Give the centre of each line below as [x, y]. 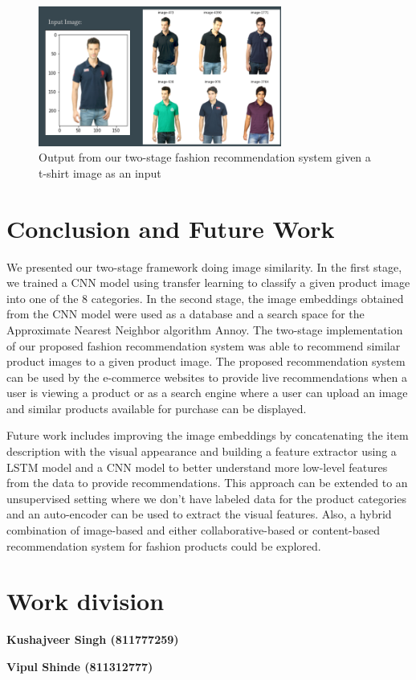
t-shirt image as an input [100, 172]
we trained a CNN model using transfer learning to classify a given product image [208, 283]
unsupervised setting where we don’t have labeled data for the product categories [206, 498]
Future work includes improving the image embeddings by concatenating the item [208, 435]
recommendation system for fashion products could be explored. [164, 545]
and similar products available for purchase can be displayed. [157, 408]
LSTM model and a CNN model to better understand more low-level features [197, 467]
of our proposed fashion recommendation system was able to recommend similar [204, 345]
